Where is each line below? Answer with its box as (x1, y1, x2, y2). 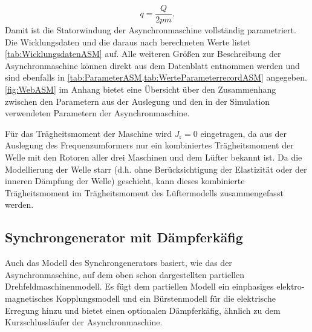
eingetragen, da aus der (200, 127, 287, 139)
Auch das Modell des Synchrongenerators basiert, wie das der (5, 256, 232, 269)
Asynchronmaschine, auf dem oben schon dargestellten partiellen (5, 268, 244, 281)
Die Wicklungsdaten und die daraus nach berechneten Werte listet (5, 35, 251, 48)
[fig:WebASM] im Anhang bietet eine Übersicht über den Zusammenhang (5, 83, 276, 96)
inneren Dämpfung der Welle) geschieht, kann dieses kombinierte (5, 174, 245, 187)
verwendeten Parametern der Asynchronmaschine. (5, 107, 190, 119)
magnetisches (5, 291, 53, 304)
